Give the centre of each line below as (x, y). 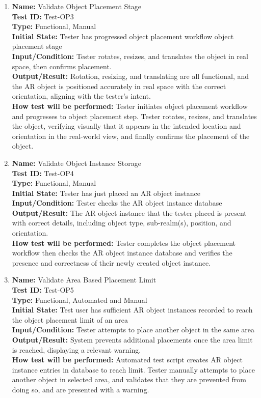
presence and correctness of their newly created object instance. (111, 262)
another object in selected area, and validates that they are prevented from (129, 379)
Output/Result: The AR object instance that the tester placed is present (129, 212)
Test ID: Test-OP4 (43, 173)
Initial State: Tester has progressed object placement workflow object (123, 36)
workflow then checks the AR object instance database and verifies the (122, 253)
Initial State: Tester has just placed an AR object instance (106, 193)
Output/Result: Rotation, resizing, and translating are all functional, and (130, 76)
